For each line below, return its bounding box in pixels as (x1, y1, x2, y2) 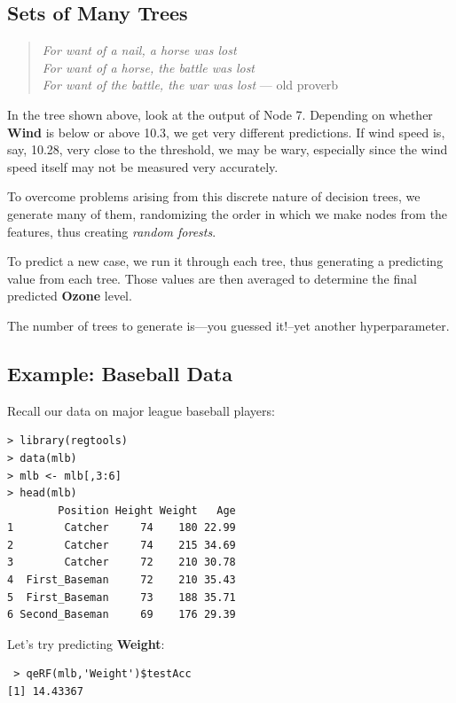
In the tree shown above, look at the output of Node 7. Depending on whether (7, 105, 433, 123)
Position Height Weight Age (58, 504, 236, 517)
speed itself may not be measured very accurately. (7, 157, 279, 176)
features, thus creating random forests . (7, 222, 216, 240)
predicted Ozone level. (7, 286, 132, 305)
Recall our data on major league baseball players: (7, 401, 275, 419)
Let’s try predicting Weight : (7, 634, 165, 652)
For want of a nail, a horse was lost (42, 41, 237, 59)
